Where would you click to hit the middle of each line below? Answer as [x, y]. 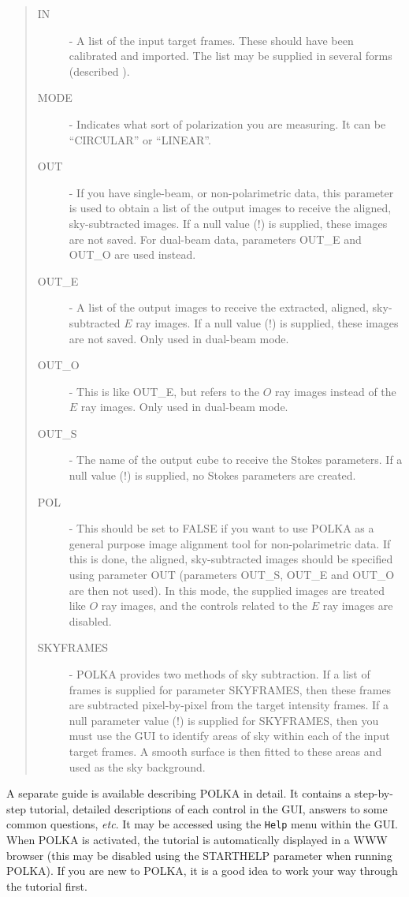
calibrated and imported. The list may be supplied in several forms [231, 56]
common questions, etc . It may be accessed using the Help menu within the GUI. [202, 824]
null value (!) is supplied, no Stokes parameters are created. [212, 475]
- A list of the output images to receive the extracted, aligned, [219, 307]
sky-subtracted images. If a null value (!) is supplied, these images [228, 223]
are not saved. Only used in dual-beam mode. [179, 338]
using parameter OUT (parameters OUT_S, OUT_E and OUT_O [232, 575]
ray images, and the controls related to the [204, 605]
